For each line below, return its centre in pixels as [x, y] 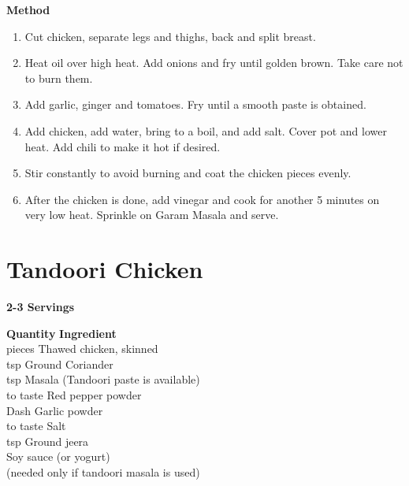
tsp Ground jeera [48, 441]
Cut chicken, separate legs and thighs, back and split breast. [170, 36]
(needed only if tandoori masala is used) [103, 472]
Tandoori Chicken [105, 269]
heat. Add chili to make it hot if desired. [123, 146]
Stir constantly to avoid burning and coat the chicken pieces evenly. [188, 173]
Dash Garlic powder [55, 410]
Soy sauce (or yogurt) [58, 456]
